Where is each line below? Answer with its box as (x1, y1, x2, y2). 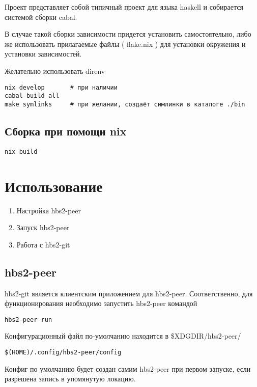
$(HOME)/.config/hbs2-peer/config (5, 348, 122, 356)
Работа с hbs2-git (16, 239, 70, 250)
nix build (5, 148, 38, 155)
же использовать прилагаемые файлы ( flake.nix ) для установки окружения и (5, 38, 246, 49)
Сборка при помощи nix (5, 123, 127, 139)
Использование (5, 175, 103, 196)
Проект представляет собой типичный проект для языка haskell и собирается (5, 2, 243, 12)
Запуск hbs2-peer (16, 222, 70, 233)
